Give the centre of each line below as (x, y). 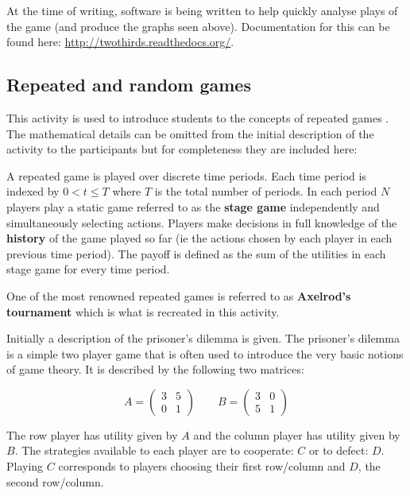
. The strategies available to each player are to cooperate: (154, 450)
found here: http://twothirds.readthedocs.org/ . (120, 42)
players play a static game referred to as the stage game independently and (193, 206)
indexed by (33, 191)
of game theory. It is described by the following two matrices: (155, 369)
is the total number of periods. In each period (266, 191)
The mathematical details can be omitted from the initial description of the (190, 133)
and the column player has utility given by (297, 434)
